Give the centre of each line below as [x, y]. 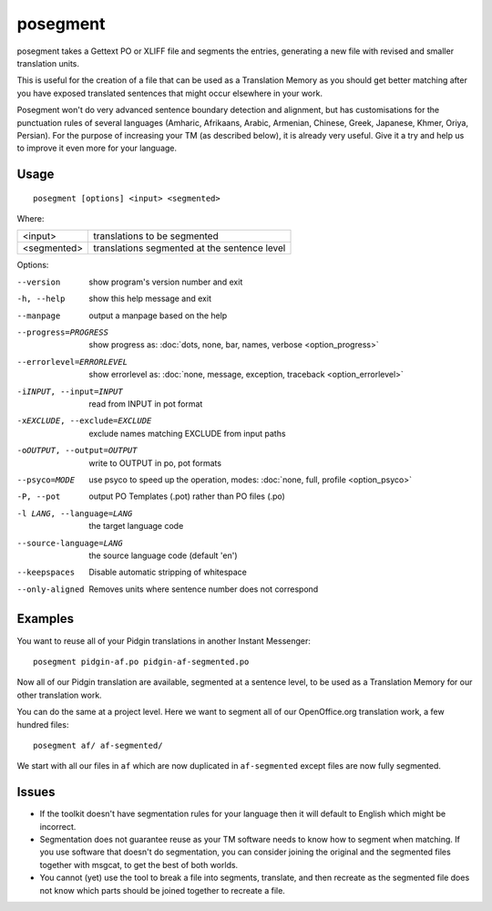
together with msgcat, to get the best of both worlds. [139, 864]
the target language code [136, 526]
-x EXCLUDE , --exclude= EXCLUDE [84, 421]
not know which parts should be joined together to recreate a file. [163, 890]
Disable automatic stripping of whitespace [168, 572]
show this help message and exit [150, 299]
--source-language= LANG [70, 543]
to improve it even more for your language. [97, 148]
